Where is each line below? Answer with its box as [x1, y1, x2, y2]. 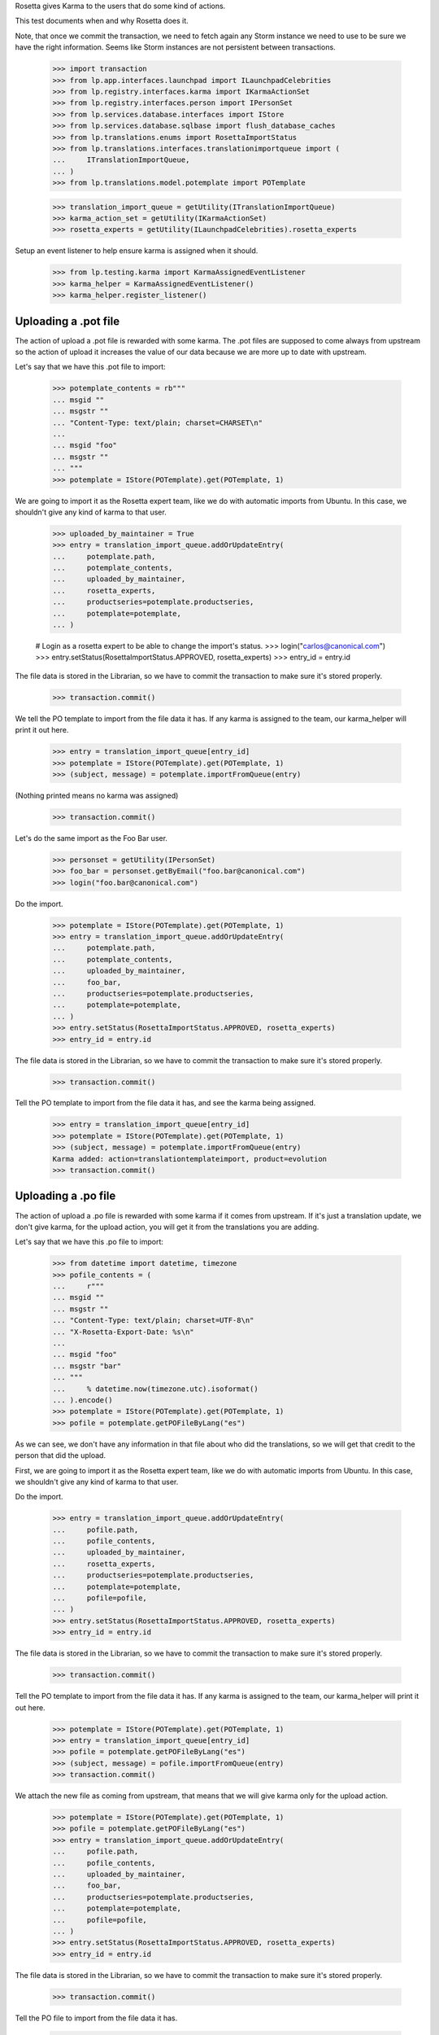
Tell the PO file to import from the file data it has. [15, 2013, 178, 2023]
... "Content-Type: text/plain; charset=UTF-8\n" [52, 1315, 254, 1325]
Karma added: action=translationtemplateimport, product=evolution [52, 1154, 328, 1163]
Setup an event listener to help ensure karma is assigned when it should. [15, 246, 259, 256]
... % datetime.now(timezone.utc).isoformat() [52, 1384, 259, 1394]
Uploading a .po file [15, 1189, 116, 1203]
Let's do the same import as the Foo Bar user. [15, 833, 168, 842]
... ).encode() [52, 1395, 113, 1404]
